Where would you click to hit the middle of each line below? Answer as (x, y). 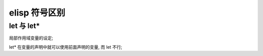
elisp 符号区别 (37, 13)
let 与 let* (24, 26)
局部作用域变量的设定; (31, 38)
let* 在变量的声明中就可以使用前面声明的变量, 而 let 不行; (66, 47)
